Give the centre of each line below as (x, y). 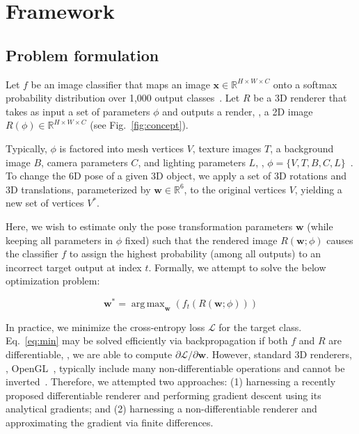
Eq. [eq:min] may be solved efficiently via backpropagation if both (147, 340)
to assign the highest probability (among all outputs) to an (195, 254)
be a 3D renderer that (300, 98)
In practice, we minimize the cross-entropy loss (105, 327)
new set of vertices (45, 203)
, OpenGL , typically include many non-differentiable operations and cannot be (175, 368)
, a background (302, 148)
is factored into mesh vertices (121, 148)
